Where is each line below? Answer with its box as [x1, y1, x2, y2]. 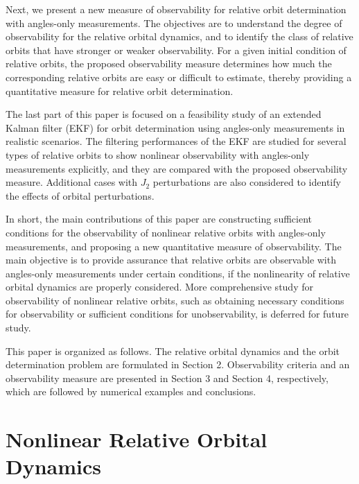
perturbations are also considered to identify [152, 175, 341, 189]
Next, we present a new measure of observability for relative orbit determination [6, 2, 347, 16]
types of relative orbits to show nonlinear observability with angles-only [6, 147, 310, 162]
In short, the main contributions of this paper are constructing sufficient [6, 211, 312, 226]
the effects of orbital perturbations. [6, 188, 155, 202]
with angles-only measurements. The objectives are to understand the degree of [6, 15, 342, 30]
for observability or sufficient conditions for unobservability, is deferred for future [6, 306, 349, 321]
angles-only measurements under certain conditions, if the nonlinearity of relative [6, 266, 350, 280]
